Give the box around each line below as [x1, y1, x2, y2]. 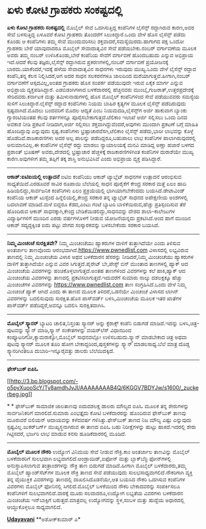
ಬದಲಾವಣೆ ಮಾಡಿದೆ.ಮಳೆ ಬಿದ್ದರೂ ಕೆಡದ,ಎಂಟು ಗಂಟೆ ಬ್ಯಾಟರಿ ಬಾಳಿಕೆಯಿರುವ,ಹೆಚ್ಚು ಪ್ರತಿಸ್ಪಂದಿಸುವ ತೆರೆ [7, 200, 186, 208]
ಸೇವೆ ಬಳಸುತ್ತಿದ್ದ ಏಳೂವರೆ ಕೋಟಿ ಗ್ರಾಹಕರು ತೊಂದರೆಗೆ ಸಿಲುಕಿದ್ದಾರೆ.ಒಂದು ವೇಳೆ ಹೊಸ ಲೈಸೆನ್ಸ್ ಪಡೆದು [7, 31, 186, 38]
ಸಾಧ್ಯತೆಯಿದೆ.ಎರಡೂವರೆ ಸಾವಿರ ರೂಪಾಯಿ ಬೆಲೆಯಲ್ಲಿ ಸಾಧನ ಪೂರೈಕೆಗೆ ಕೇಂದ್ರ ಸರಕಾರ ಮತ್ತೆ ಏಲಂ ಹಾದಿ [7, 180, 187, 187]
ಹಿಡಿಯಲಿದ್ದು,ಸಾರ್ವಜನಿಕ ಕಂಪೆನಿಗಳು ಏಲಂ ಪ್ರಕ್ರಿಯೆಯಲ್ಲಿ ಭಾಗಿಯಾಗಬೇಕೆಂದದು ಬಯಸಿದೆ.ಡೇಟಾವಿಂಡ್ [7, 187, 185, 194]
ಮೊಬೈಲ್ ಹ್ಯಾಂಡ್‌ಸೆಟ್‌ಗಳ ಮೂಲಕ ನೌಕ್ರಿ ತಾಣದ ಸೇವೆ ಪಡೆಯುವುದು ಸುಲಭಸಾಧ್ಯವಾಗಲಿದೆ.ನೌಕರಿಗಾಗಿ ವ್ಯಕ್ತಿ [7, 468, 193, 476]
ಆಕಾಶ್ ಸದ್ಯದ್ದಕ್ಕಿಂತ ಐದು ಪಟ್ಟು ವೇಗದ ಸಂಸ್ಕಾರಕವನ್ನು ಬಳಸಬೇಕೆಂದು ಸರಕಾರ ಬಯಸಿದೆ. [7, 221, 160, 228]
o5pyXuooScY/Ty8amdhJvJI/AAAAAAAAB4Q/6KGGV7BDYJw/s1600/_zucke [7, 384, 199, 391]
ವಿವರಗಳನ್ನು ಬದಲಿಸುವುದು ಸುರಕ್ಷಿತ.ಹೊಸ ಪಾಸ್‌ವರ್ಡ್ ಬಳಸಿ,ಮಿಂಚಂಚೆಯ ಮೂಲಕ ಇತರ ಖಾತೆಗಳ [7, 295, 182, 302]
